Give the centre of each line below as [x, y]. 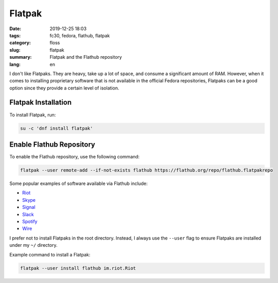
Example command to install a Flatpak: [50, 254]
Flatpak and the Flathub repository [86, 57]
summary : [21, 57]
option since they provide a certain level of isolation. [64, 88]
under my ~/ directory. [33, 245]
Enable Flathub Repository [52, 144]
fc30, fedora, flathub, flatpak [80, 35]
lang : [15, 64]
